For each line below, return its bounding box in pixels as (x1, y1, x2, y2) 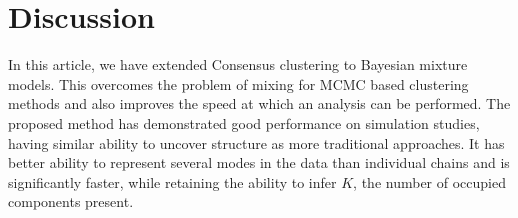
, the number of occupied (353, 171, 506, 192)
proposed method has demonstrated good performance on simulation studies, (8, 112, 480, 133)
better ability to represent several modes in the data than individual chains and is (8, 152, 510, 173)
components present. (8, 191, 134, 212)
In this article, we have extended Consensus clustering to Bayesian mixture (8, 54, 468, 75)
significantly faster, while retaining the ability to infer (8, 171, 337, 192)
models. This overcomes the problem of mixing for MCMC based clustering (8, 73, 469, 94)
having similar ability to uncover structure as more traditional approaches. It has (8, 132, 505, 153)
